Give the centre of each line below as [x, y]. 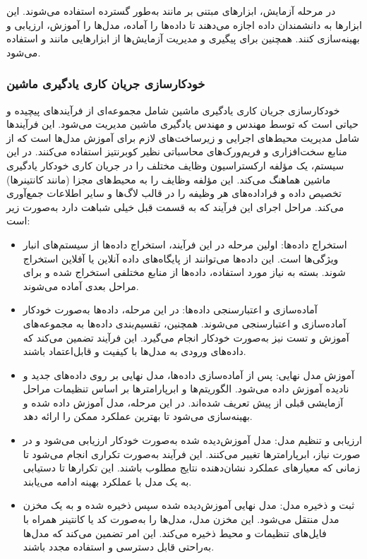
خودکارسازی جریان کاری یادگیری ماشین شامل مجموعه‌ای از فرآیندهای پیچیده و [173, 110]
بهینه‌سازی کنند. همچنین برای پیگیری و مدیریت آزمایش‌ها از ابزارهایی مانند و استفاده [183, 38]
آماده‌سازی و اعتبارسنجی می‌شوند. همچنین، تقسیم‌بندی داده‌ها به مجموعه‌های [185, 323]
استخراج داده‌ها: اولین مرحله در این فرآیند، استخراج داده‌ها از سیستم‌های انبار [185, 244]
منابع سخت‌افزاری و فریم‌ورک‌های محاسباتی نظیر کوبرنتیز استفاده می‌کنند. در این [177, 151]
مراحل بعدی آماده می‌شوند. [81, 285]
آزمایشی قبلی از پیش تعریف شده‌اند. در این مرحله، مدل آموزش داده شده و [183, 402]
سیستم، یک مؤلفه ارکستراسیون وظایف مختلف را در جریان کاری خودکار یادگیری [175, 165]
